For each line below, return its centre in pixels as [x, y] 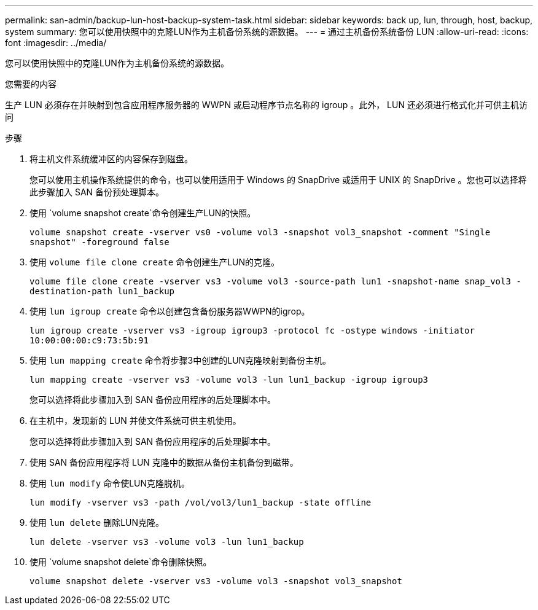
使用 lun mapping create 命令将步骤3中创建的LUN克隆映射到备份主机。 [181, 360]
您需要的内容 [31, 84]
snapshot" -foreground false [99, 242]
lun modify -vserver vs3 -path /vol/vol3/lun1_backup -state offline [201, 502]
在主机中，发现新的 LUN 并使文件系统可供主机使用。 [135, 420]
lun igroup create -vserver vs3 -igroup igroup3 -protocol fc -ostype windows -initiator [252, 330]
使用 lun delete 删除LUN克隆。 [97, 522]
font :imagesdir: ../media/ [56, 43]
